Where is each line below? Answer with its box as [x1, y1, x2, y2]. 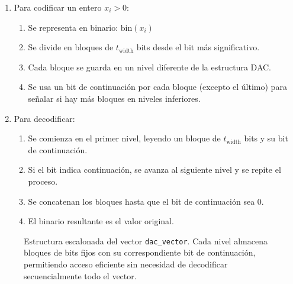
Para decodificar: [14, 112, 75, 124]
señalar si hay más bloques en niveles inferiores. [28, 92, 201, 104]
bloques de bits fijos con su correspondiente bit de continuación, [24, 246, 256, 259]
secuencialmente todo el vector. [24, 269, 137, 282]
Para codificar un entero [14, 1, 102, 13]
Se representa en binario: [28, 21, 118, 33]
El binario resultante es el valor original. [28, 215, 174, 227]
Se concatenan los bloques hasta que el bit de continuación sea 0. [28, 195, 264, 207]
